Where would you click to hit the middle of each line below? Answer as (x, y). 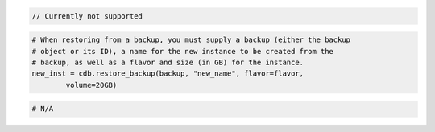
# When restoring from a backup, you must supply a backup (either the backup (191, 40)
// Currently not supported (87, 16)
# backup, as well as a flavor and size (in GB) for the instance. (168, 62)
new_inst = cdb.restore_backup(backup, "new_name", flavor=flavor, (168, 74)
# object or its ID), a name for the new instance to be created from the (183, 51)
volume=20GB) (91, 85)
